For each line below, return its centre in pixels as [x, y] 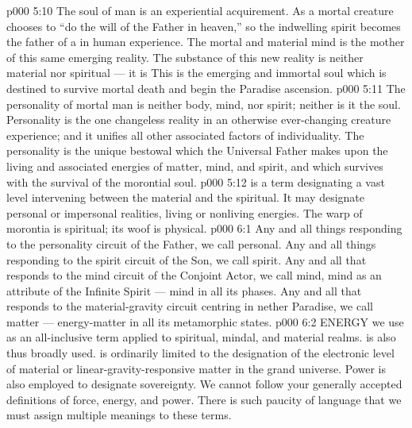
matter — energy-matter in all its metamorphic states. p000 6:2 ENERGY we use [205, 321]
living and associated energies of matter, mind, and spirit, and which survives [195, 166]
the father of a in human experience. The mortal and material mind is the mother [206, 42]
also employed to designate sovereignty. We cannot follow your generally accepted [204, 384]
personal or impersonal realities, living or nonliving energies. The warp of [185, 212]
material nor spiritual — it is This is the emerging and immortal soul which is [196, 73]
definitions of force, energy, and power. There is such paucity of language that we [204, 399]
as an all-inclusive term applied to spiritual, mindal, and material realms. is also [201, 337]
